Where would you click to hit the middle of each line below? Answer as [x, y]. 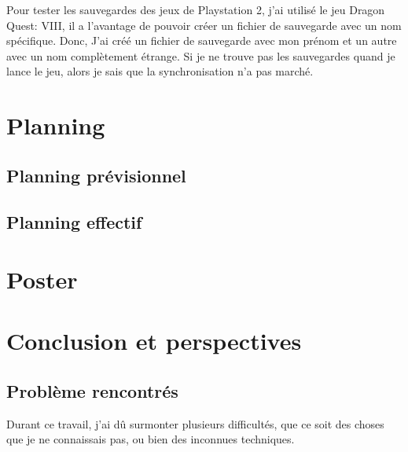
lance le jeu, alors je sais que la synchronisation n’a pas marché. [160, 71]
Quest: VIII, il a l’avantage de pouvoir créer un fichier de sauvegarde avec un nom [204, 25]
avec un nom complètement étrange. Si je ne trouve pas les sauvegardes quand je [201, 55]
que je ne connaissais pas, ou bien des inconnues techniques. [151, 439]
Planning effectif [74, 221]
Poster [42, 279]
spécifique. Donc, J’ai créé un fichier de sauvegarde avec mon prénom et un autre [202, 40]
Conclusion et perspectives [154, 341]
